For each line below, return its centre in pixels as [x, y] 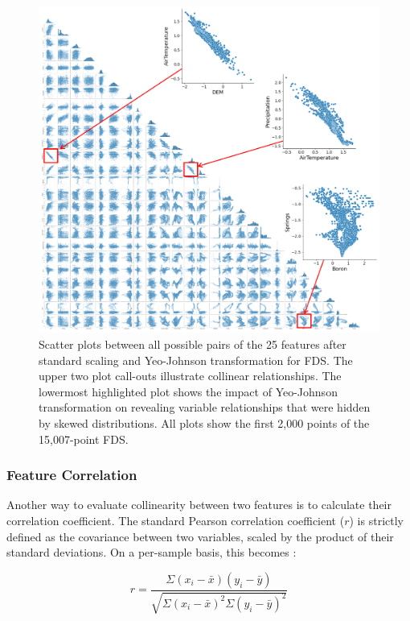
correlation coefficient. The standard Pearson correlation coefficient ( [176, 520]
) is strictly [376, 520]
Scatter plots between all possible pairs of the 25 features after [193, 344]
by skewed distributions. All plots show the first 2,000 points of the [204, 422]
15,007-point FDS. [84, 439]
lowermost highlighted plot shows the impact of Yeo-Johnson [188, 391]
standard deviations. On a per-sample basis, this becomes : [152, 552]
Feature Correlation [72, 475]
